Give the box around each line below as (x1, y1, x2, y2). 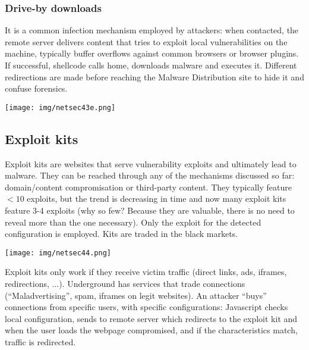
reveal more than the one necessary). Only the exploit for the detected (5, 215, 261, 228)
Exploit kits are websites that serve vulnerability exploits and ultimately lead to (5, 157, 297, 170)
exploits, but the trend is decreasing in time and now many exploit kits (27, 192, 286, 205)
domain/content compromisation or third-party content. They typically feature (5, 180, 292, 193)
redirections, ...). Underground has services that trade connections (5, 277, 245, 290)
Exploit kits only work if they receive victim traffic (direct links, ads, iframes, (5, 265, 287, 278)
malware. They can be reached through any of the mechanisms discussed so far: (5, 169, 295, 182)
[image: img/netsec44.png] (5, 248, 111, 257)
